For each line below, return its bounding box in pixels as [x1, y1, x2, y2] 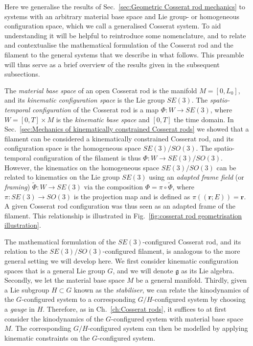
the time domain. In [174, 114, 234, 124]
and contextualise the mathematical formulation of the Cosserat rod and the [4, 40, 233, 50]
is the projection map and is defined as [73, 191, 190, 201]
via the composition [84, 181, 143, 191]
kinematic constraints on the [4, 332, 90, 343]
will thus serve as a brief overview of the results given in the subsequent [4, 59, 220, 69]
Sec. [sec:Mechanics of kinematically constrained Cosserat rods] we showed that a [4, 124, 249, 134]
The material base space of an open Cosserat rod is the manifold [4, 85, 197, 95]
